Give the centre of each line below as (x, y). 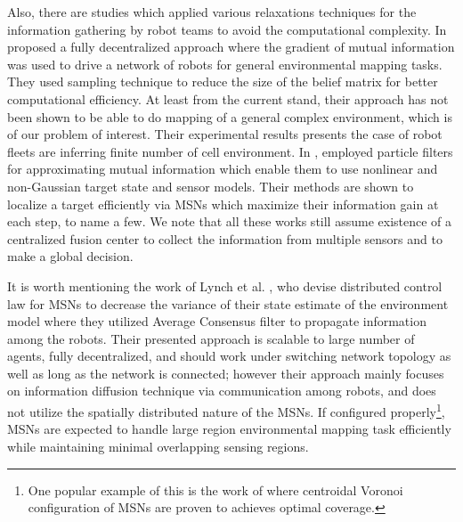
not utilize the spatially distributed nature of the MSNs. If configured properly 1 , (226, 410)
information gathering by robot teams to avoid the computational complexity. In (227, 29)
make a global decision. (70, 256)
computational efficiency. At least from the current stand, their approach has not (228, 98)
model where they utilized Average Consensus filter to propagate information (217, 321)
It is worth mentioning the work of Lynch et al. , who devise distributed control (225, 285)
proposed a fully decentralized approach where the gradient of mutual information (231, 47)
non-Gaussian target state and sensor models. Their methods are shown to (211, 186)
